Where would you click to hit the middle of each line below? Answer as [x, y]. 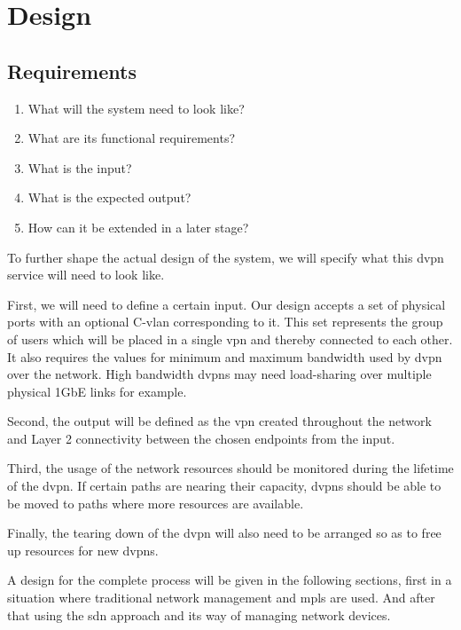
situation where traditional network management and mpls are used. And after [221, 598]
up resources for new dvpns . [83, 550]
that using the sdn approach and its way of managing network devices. [199, 614]
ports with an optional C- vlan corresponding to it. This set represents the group [225, 322]
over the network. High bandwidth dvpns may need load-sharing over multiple [219, 374]
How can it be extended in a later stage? [138, 227]
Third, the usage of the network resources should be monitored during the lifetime [230, 468]
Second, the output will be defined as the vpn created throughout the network [219, 421]
